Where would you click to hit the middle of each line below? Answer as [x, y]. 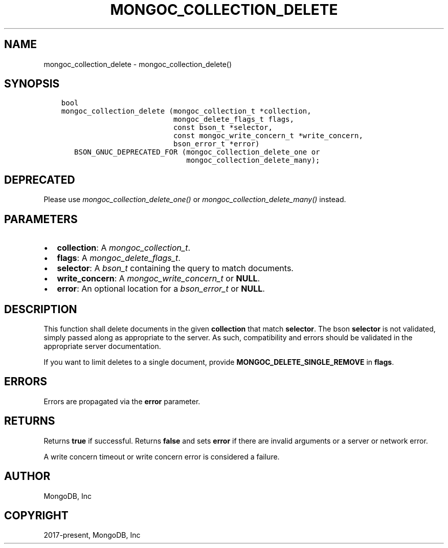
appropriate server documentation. [102, 346]
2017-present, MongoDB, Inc [92, 535]
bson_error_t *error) [216, 144]
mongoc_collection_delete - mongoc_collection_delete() [138, 64]
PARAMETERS [41, 219]
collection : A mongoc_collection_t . [124, 248]
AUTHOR [27, 476]
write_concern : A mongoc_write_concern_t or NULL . [159, 279]
